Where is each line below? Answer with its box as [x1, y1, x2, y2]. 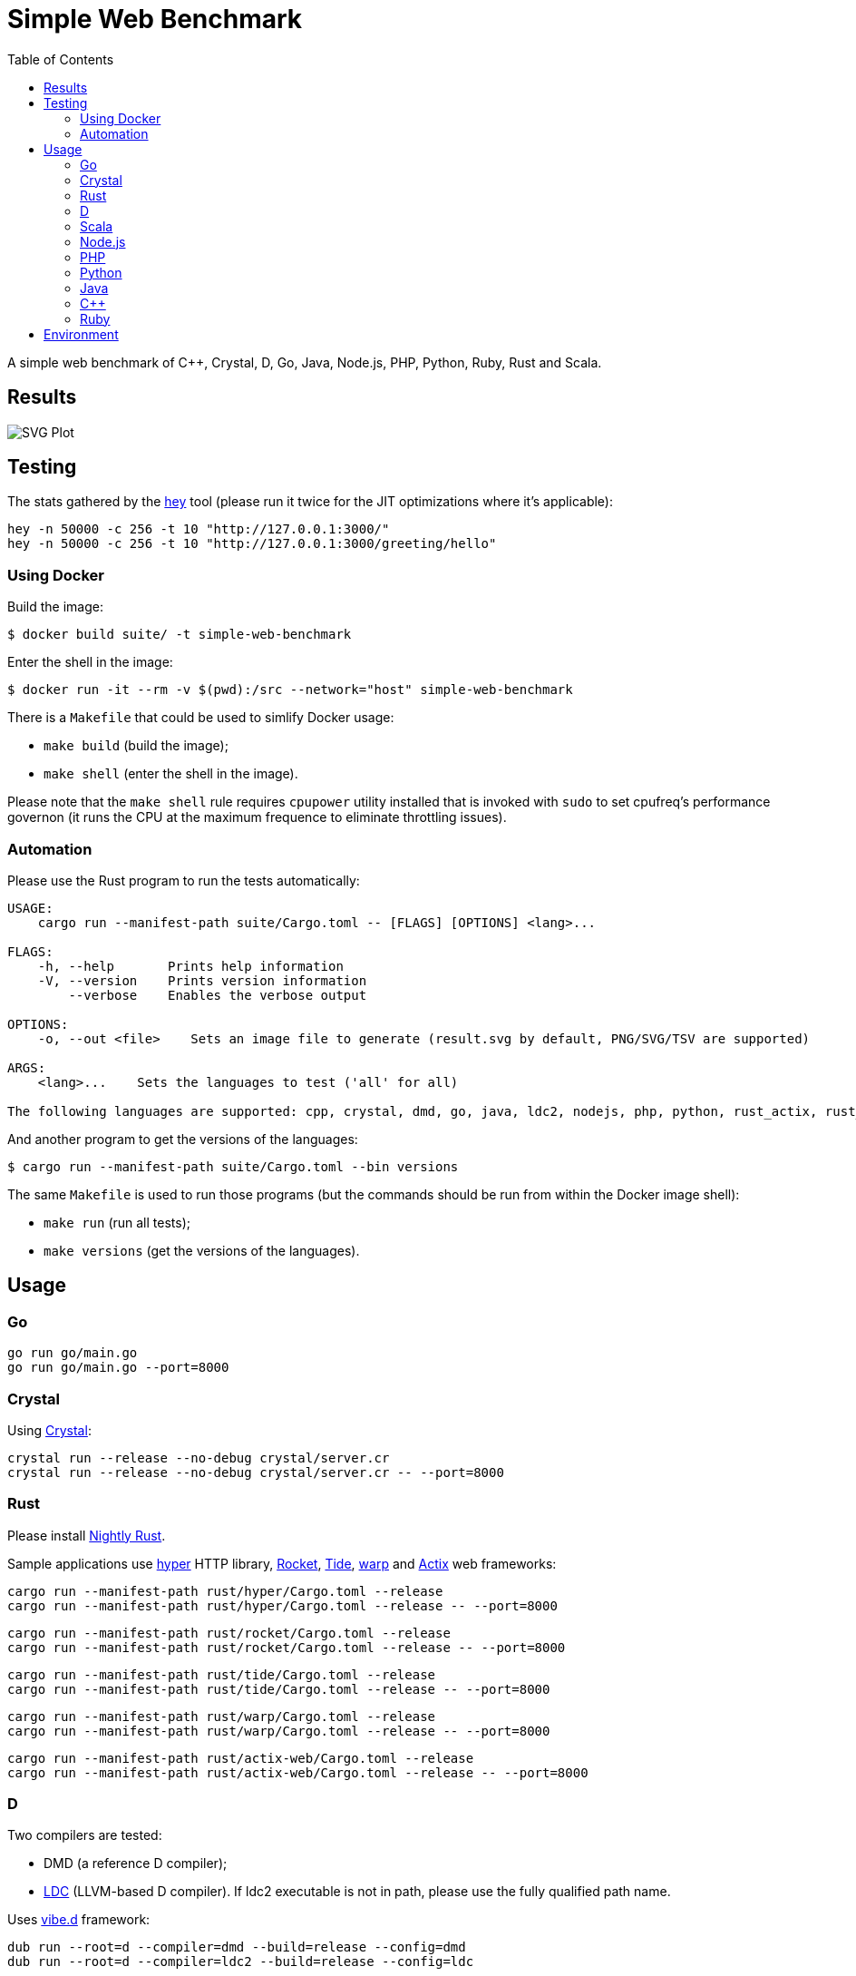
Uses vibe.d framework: [7, 1912, 151, 1928]
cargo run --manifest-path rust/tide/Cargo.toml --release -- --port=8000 [7, 1681, 550, 1697]
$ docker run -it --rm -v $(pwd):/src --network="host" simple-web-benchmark [7, 682, 573, 698]
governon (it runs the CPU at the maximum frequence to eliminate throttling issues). [7, 809, 507, 826]
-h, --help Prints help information [37, 958, 344, 973]
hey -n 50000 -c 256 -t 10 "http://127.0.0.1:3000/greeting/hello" [7, 536, 497, 552]
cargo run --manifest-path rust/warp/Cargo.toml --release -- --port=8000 [7, 1723, 550, 1738]
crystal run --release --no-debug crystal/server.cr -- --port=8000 [7, 1464, 504, 1480]
